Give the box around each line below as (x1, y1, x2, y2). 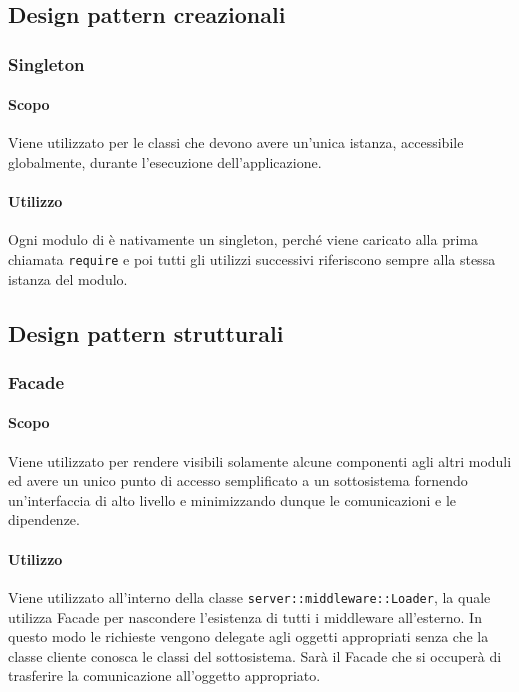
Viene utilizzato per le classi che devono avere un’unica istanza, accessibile (8, 132, 464, 153)
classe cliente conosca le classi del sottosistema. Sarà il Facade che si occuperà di (8, 645, 502, 666)
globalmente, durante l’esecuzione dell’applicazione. (8, 152, 322, 173)
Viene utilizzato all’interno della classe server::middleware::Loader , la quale (8, 586, 491, 607)
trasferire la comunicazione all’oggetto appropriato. (8, 665, 321, 686)
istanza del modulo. (8, 268, 128, 289)
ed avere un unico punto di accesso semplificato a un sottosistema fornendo (8, 470, 468, 491)
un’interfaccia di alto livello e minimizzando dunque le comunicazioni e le (8, 489, 457, 510)
